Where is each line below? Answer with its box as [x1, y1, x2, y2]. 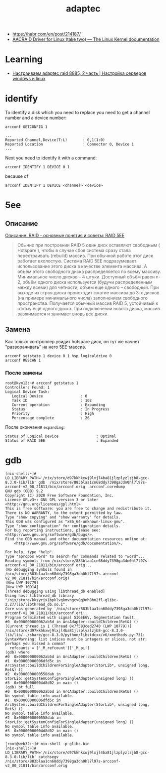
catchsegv [38, 755, 58, 760]
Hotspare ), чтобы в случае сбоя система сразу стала [17, 248, 131, 254]
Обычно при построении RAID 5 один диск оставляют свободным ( [17, 242, 160, 248]
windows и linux [12, 76, 46, 82]
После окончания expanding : [5, 424, 65, 430]
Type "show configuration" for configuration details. [5, 523, 121, 528]
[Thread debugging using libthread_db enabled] [5, 589, 106, 594]
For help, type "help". [5, 550, 55, 555]
